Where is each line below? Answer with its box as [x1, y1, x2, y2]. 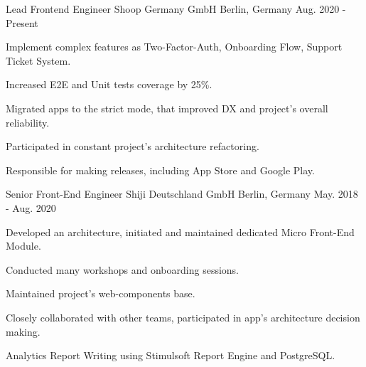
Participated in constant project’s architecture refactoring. [6, 139, 259, 154]
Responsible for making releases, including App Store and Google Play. [6, 162, 315, 177]
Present [6, 15, 38, 30]
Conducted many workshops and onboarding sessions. [6, 262, 239, 277]
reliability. [6, 115, 50, 129]
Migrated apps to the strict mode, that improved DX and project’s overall [6, 100, 328, 115]
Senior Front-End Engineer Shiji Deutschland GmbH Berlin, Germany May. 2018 [6, 186, 358, 201]
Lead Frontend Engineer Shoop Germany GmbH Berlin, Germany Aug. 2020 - [6, 1, 346, 16]
